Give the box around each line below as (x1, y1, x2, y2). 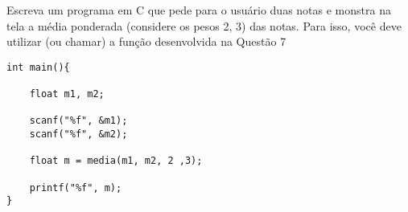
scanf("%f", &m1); (29, 115, 128, 127)
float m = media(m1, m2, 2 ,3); (29, 155, 203, 167)
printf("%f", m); (29, 181, 122, 194)
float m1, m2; (29, 88, 105, 100)
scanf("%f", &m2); (29, 128, 128, 141)
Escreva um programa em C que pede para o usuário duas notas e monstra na (6, 2, 391, 18)
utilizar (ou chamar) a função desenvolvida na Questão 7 (6, 33, 286, 50)
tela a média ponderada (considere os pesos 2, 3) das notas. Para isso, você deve (6, 17, 402, 34)
